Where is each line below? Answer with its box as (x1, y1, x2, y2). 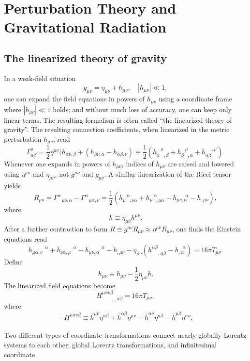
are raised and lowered (167, 158, 234, 168)
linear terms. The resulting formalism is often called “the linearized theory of (4, 115, 232, 125)
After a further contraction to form (4, 223, 108, 233)
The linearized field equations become (4, 280, 116, 290)
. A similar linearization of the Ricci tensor (104, 169, 231, 179)
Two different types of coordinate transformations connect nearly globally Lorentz (4, 330, 247, 340)
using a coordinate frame (159, 94, 232, 104)
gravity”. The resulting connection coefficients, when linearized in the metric (4, 124, 230, 134)
